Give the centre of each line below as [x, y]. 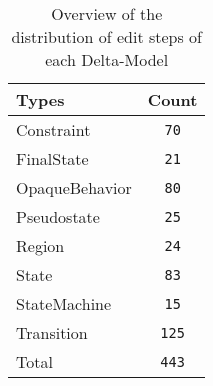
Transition [52, 332]
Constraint [53, 129]
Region [40, 245]
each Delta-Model [107, 59]
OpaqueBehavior [74, 187]
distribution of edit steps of [106, 36]
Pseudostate [58, 216]
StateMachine [64, 303]
